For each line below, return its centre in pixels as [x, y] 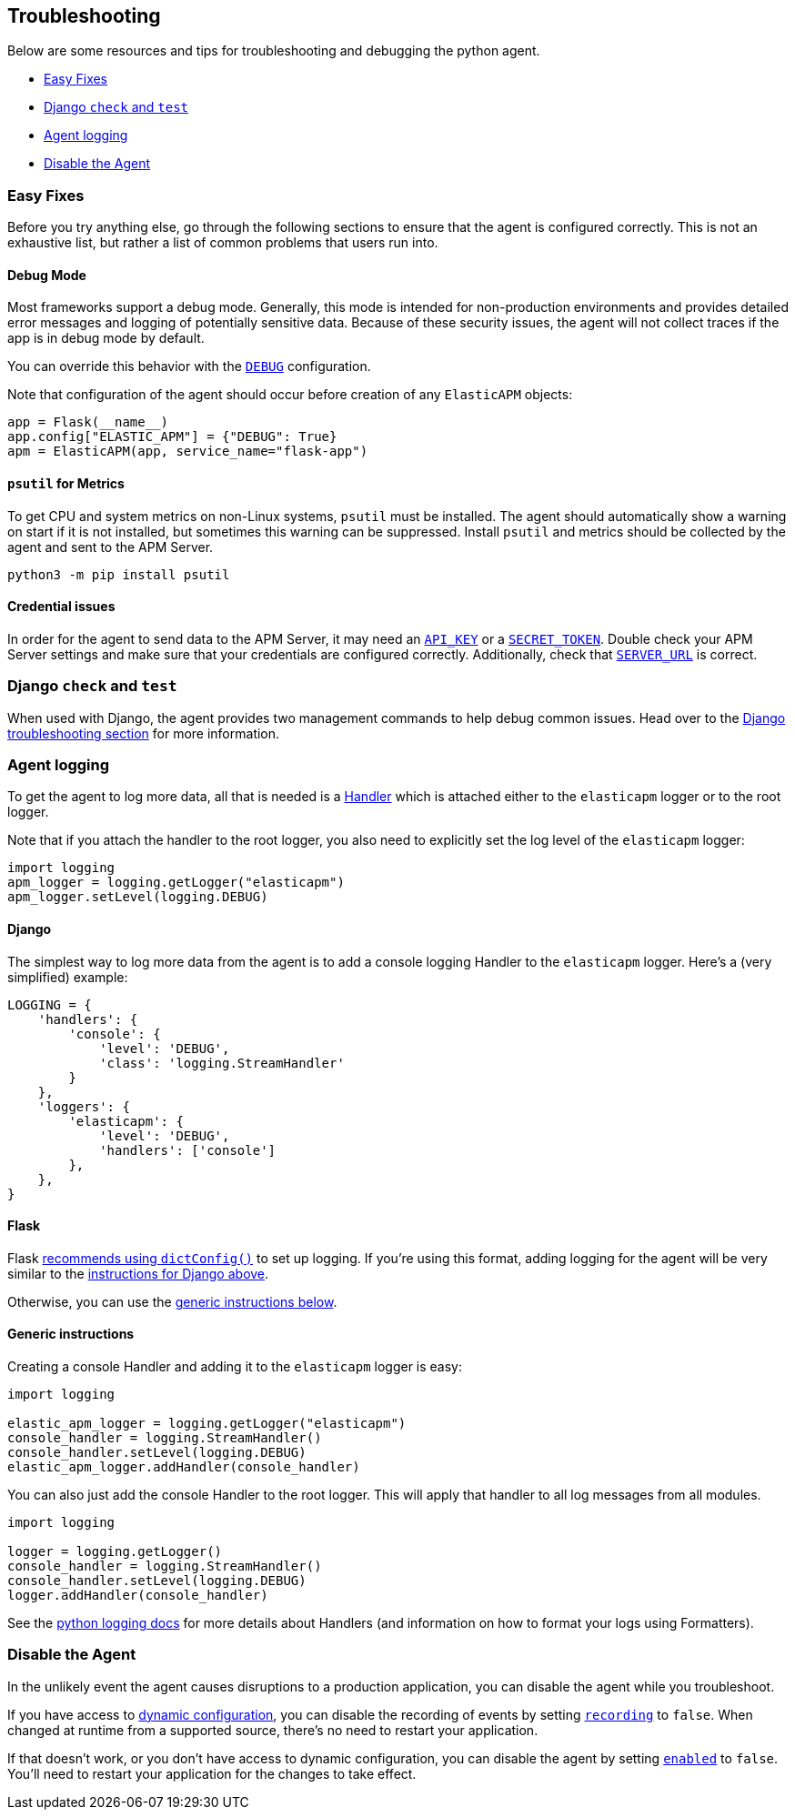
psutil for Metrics [66, 483]
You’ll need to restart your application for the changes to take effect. [212, 1773]
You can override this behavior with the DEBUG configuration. [189, 366]
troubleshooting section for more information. [144, 733]
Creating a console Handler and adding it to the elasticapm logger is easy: [235, 1366]
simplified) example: [68, 977]
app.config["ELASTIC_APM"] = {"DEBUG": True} [172, 437]
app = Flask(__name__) [88, 422]
